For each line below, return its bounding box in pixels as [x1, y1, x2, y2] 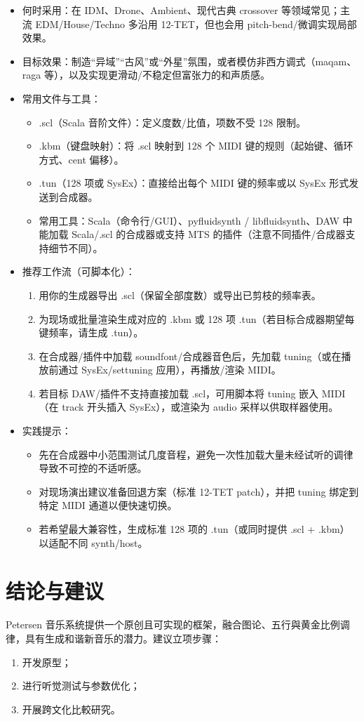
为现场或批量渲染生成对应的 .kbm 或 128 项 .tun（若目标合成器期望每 [39, 311, 355, 326]
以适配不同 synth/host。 [39, 535, 148, 550]
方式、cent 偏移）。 [39, 152, 124, 166]
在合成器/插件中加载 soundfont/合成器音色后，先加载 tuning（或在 [39, 348, 342, 363]
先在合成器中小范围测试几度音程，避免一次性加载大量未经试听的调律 [39, 447, 353, 461]
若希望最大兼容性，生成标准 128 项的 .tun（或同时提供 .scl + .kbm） [39, 522, 350, 536]
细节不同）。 [48, 240, 103, 255]
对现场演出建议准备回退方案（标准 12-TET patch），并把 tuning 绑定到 [39, 484, 359, 498]
